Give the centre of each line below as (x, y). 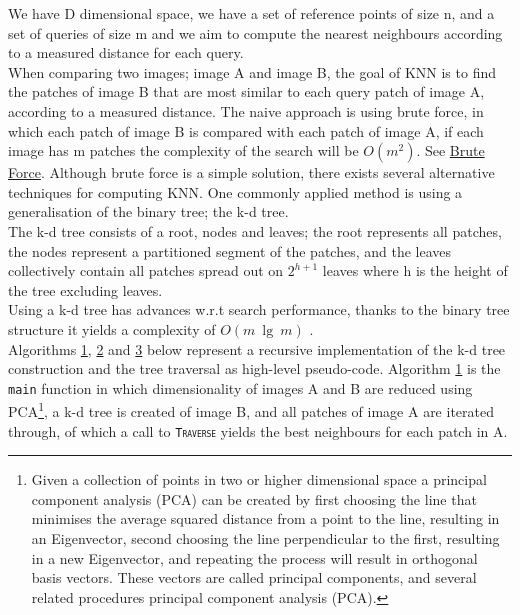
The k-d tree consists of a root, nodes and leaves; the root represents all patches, (255, 230)
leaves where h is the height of (415, 270)
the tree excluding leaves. (85, 289)
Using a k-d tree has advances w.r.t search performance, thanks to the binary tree (259, 309)
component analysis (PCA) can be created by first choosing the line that (254, 498)
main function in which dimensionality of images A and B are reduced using (240, 387)
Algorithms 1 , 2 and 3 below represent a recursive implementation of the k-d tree (257, 348)
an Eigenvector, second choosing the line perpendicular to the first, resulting (265, 538)
